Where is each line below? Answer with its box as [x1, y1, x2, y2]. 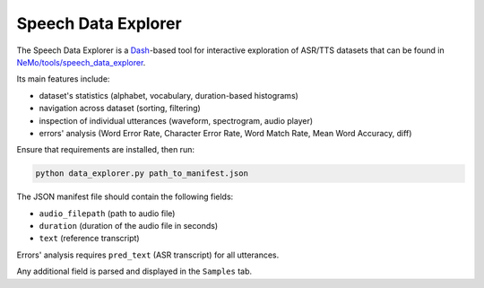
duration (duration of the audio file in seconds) [39, 221, 219, 231]
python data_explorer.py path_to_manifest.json [35, 169, 248, 179]
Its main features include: [16, 74, 110, 84]
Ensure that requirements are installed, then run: [16, 144, 194, 155]
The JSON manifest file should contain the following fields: [16, 191, 234, 202]
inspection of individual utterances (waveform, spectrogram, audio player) [39, 115, 314, 126]
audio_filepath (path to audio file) [39, 207, 176, 219]
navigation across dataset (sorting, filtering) [39, 103, 201, 114]
